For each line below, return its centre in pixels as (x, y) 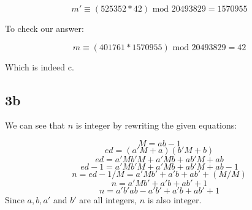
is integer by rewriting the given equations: (156, 125)
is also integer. (174, 199)
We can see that (35, 125)
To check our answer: (44, 28)
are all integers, (108, 199)
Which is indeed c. (40, 66)
